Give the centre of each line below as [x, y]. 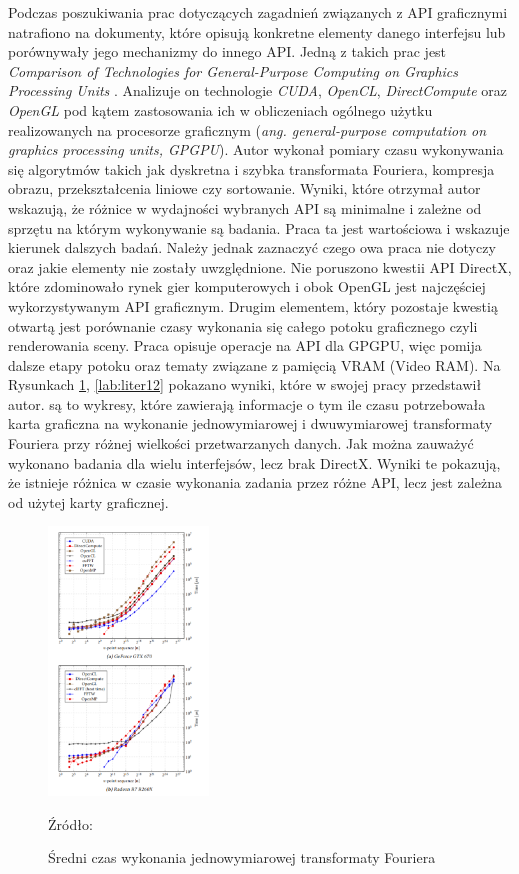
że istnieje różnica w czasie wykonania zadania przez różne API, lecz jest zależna [255, 482]
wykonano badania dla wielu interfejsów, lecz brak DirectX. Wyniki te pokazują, [254, 462]
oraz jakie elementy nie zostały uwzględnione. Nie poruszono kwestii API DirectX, [260, 266]
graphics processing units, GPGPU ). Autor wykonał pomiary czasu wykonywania [256, 149]
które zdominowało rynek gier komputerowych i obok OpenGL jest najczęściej [247, 286]
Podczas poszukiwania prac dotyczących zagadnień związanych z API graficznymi [258, 12]
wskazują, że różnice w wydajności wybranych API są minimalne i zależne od [245, 207]
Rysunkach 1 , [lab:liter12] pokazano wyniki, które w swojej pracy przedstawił [245, 384]
